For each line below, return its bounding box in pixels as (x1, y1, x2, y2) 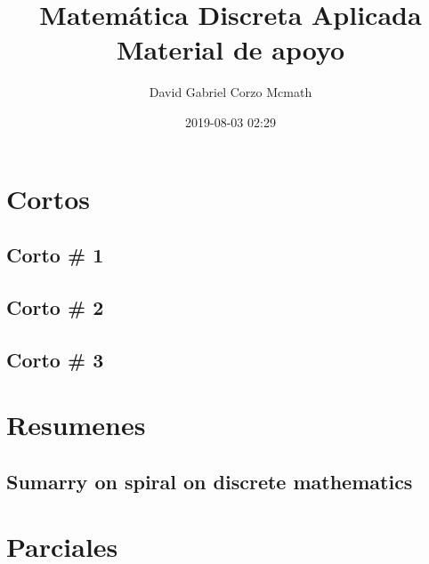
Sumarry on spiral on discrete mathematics (6, 467, 413, 495)
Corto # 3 (6, 345, 104, 373)
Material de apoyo (116, 31, 345, 68)
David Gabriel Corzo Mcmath (149, 83, 312, 101)
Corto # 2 (6, 293, 104, 320)
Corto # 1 (6, 241, 104, 269)
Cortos (6, 180, 90, 216)
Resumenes (6, 407, 146, 443)
